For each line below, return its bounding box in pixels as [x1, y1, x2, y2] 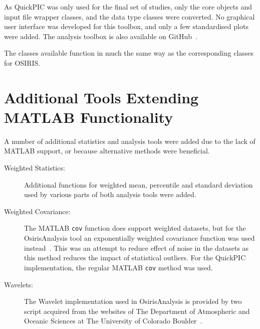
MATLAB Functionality [4, 106, 173, 127]
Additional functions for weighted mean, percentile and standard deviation [24, 179, 253, 190]
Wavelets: [4, 279, 34, 289]
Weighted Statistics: [4, 162, 65, 173]
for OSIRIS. [4, 57, 41, 68]
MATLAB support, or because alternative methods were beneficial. [4, 145, 210, 156]
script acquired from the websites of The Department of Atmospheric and [24, 305, 250, 316]
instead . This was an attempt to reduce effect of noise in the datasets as [24, 242, 249, 253]
